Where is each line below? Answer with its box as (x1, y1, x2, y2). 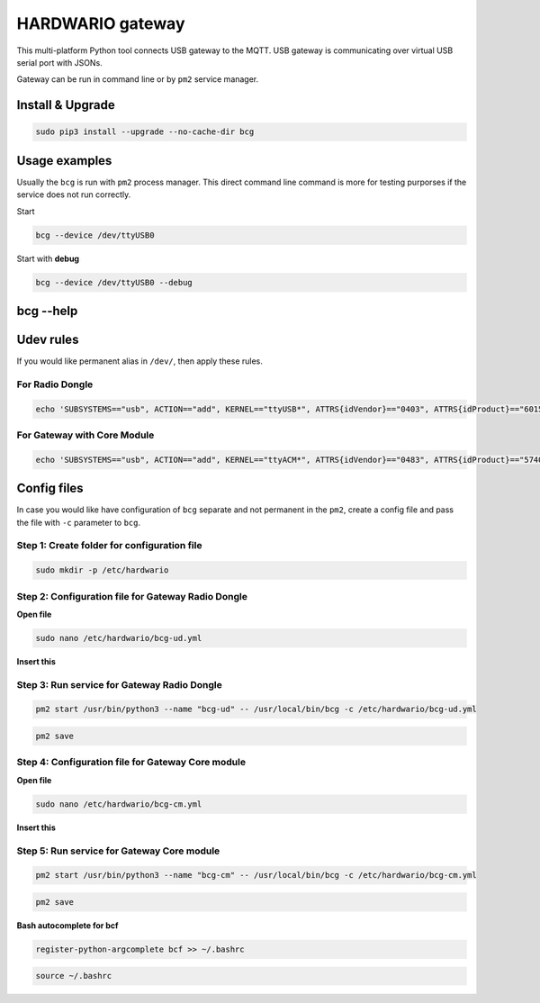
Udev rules (16, 331, 79, 347)
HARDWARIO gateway (16, 14, 185, 33)
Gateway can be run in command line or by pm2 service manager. (16, 74, 259, 85)
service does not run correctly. (16, 189, 131, 200)
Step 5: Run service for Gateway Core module (16, 845, 220, 857)
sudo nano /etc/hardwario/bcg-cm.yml (35, 799, 202, 809)
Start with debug (16, 253, 80, 264)
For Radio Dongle (16, 378, 94, 391)
